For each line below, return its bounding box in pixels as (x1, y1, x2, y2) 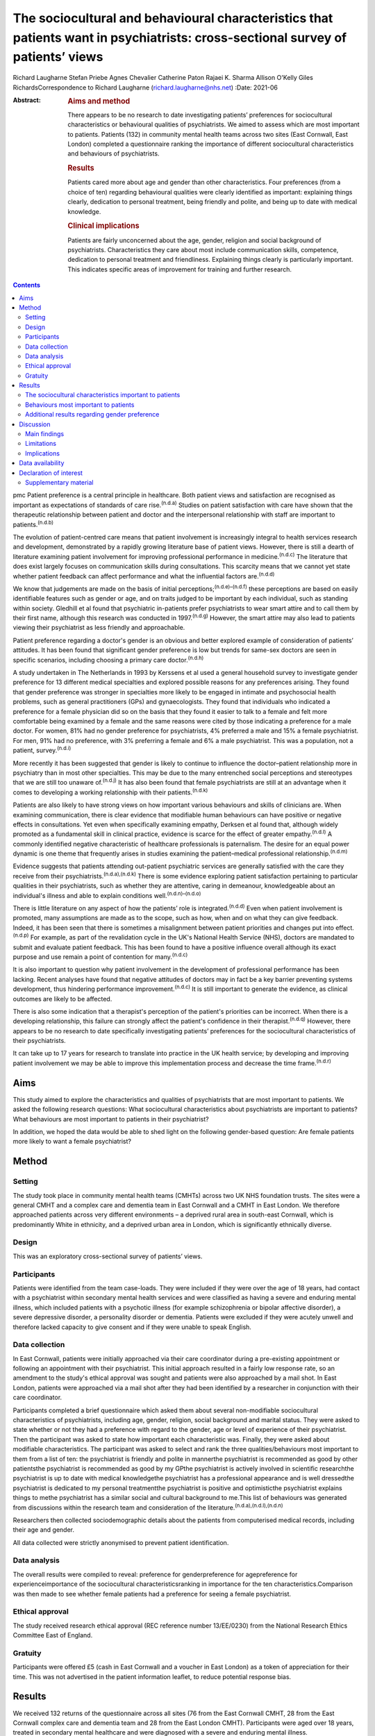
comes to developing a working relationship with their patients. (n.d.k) (12, 787, 208, 796)
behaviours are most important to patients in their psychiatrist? (29, 1115, 209, 1123)
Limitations (25, 440, 57, 448)
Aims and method (67, 96, 131, 106)
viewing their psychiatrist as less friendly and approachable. (12, 624, 185, 632)
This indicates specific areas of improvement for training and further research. (67, 265, 292, 274)
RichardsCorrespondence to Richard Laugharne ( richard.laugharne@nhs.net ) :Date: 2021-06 (12, 83, 278, 92)
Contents (12, 281, 41, 290)
